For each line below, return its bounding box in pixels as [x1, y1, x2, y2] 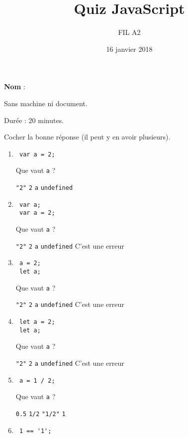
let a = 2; [19, 318, 55, 325]
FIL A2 [118, 27, 141, 37]
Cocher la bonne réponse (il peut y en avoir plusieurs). [4, 132, 171, 142]
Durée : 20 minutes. [4, 115, 64, 125]
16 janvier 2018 [106, 43, 153, 54]
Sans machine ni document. [4, 98, 88, 108]
